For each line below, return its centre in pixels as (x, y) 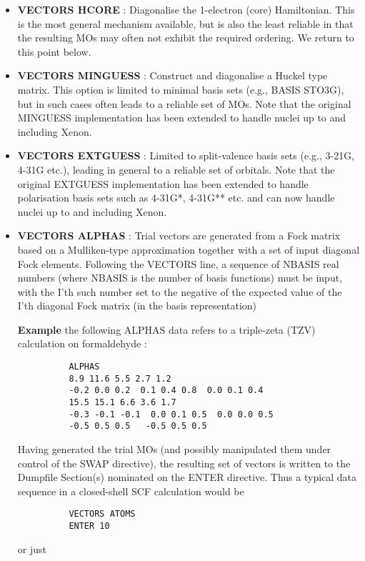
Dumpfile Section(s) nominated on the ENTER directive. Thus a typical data (187, 477)
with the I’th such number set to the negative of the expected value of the (180, 291)
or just (32, 548)
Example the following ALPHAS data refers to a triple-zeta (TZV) (166, 329)
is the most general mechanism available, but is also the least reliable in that (185, 23)
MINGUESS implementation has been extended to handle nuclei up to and (182, 118)
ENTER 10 (89, 526)
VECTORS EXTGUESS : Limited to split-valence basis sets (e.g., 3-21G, (186, 155)
